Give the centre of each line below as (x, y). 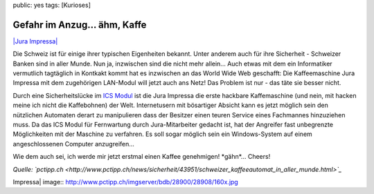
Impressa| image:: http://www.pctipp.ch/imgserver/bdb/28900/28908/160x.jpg (125, 182)
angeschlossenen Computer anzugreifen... (74, 144)
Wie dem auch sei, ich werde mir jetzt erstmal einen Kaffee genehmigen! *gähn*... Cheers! (142, 157)
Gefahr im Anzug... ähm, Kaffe (80, 25)
